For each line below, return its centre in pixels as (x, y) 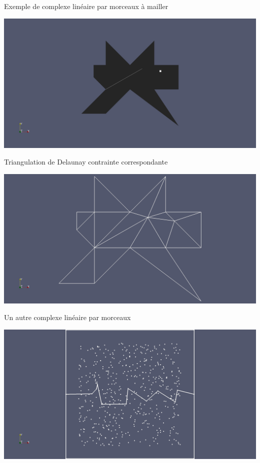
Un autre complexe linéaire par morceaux (67, 317)
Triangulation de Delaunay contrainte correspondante (86, 162)
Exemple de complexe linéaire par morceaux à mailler (86, 6)
